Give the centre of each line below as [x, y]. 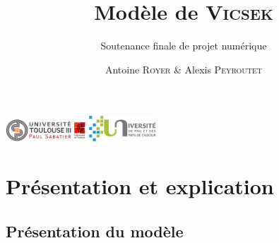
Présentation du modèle [95, 231]
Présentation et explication [140, 185]
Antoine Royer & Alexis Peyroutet [184, 69]
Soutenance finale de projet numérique [184, 46]
